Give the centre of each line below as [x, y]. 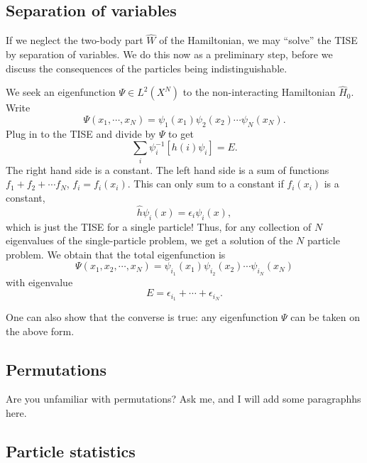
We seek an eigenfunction [61, 92]
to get [181, 133]
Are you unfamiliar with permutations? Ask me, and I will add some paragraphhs [183, 399]
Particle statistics [71, 451]
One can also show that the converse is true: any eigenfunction [142, 316]
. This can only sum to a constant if [206, 184]
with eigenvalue [39, 282]
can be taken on [325, 316]
